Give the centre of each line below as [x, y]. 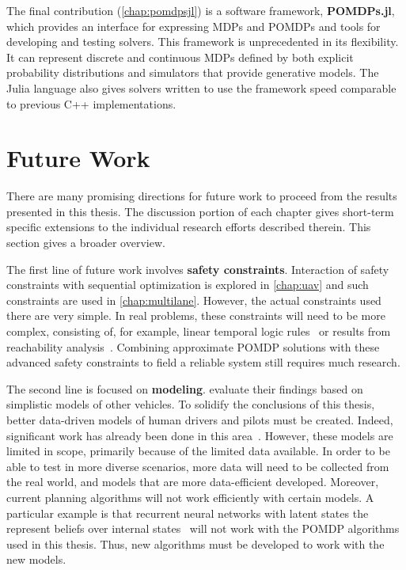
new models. [36, 559]
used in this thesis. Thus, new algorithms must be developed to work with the [195, 543]
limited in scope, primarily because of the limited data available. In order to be [198, 451]
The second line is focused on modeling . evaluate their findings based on [185, 388]
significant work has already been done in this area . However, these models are [200, 435]
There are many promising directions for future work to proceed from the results [202, 196]
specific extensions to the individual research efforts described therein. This [189, 227]
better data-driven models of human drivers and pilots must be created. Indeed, [200, 420]
